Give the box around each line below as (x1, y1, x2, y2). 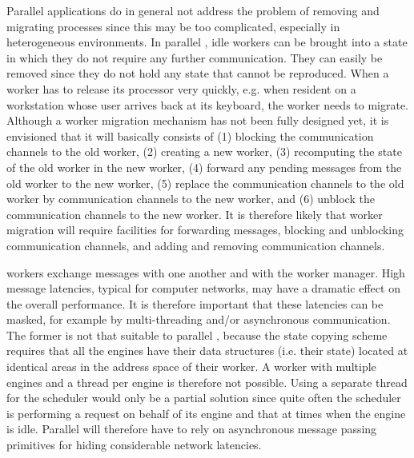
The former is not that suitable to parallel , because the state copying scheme (6, 326, 388, 343)
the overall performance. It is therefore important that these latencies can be (6, 295, 384, 312)
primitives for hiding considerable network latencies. (6, 436, 262, 453)
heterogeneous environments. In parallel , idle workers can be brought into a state (6, 34, 408, 50)
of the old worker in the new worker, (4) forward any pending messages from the (6, 158, 402, 175)
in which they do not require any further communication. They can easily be (6, 49, 383, 66)
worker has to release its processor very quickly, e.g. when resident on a (6, 80, 356, 97)
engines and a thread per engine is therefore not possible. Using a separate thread (6, 373, 408, 390)
